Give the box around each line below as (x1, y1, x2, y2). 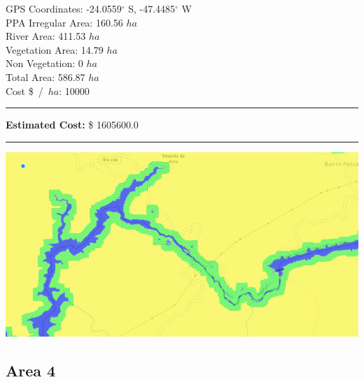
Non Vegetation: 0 (6, 56, 83, 71)
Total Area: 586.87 (6, 69, 85, 84)
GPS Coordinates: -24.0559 (6, 1, 122, 15)
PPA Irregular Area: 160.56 (6, 15, 123, 29)
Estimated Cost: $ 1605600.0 (6, 117, 139, 132)
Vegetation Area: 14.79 (6, 42, 104, 57)
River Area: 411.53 (6, 29, 86, 43)
